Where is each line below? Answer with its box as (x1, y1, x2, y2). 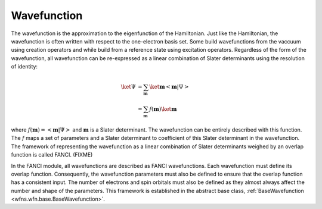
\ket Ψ (120, 83, 136, 91)
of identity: (11, 63, 38, 70)
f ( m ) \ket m (149, 106, 177, 113)
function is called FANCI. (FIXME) (11, 151, 93, 158)
